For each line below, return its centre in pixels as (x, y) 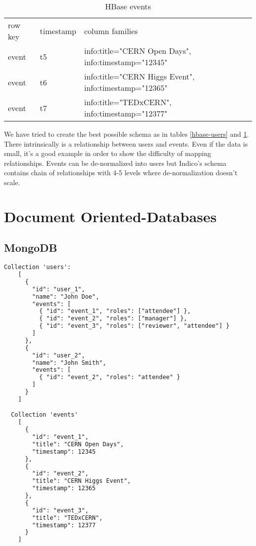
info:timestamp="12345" (126, 62)
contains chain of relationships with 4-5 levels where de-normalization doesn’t (121, 173)
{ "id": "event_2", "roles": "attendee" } (110, 377)
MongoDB (31, 248)
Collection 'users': (38, 267)
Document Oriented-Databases (110, 216)
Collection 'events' (45, 415)
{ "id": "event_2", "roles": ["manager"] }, (113, 319)
